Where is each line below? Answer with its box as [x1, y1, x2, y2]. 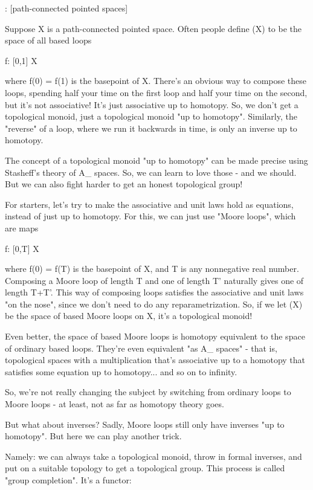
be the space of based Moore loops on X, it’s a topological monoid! [5, 309, 253, 322]
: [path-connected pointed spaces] [5, 2, 128, 14]
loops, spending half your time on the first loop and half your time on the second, [5, 86, 308, 98]
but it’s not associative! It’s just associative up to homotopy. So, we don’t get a [5, 98, 298, 111]
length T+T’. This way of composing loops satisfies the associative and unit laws [5, 286, 304, 298]
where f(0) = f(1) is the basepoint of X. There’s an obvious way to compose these [5, 74, 307, 87]
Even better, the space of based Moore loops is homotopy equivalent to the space [5, 330, 305, 343]
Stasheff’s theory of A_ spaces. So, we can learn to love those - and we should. [5, 166, 297, 178]
